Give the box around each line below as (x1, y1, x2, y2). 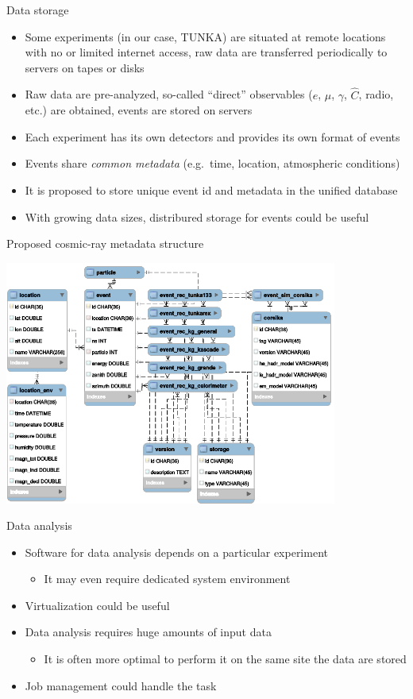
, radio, (358, 86, 394, 102)
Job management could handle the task (25, 677, 217, 693)
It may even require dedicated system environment (44, 570, 291, 587)
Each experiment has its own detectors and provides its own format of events (25, 128, 400, 145)
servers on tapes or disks (25, 59, 145, 75)
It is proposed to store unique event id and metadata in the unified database (25, 181, 398, 198)
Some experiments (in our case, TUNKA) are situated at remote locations (25, 28, 386, 44)
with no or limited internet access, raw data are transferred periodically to (25, 44, 388, 60)
